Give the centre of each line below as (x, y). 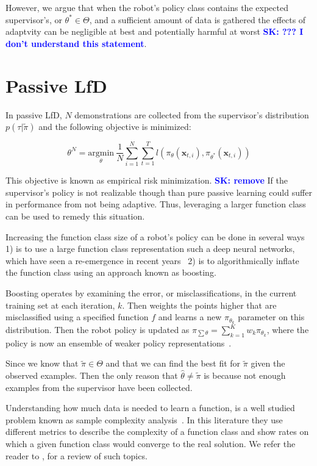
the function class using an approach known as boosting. (111, 272)
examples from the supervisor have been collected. (99, 387)
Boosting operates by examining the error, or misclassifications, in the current (151, 292)
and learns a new (190, 317)
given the (268, 363)
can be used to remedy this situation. (75, 216)
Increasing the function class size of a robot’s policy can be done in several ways (155, 236)
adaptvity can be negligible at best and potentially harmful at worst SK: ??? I (155, 31)
